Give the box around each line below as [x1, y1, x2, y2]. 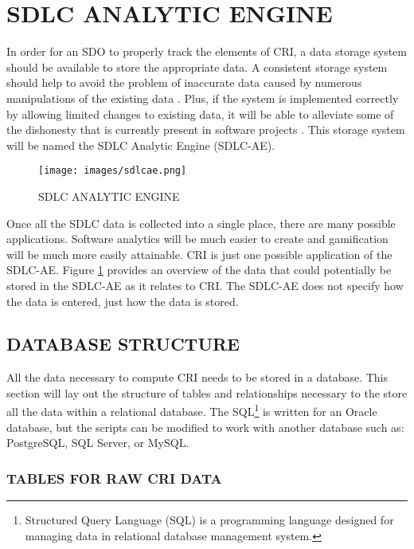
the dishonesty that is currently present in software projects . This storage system [6, 121, 405, 138]
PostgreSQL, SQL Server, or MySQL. [6, 434, 189, 451]
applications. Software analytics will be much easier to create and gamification [6, 230, 389, 247]
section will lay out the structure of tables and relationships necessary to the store [6, 384, 408, 401]
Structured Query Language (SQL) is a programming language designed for [25, 512, 394, 528]
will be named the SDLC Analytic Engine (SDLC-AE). [6, 136, 275, 153]
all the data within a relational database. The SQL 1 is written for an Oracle [6, 401, 377, 420]
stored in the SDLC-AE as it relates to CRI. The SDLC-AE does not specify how [6, 276, 404, 293]
